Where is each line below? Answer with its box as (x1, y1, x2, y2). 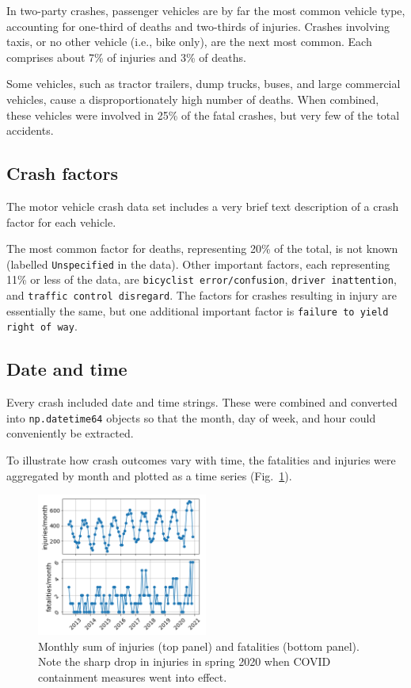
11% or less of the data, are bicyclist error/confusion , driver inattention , (6, 271, 397, 288)
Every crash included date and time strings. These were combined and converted (6, 394, 398, 411)
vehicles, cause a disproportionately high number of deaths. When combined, (6, 90, 379, 107)
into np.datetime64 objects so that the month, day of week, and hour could (6, 409, 376, 426)
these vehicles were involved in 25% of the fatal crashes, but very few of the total (6, 106, 400, 123)
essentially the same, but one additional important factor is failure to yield (6, 302, 389, 319)
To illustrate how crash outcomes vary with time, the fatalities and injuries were (6, 452, 396, 468)
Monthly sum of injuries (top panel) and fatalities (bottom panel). (38, 637, 360, 654)
